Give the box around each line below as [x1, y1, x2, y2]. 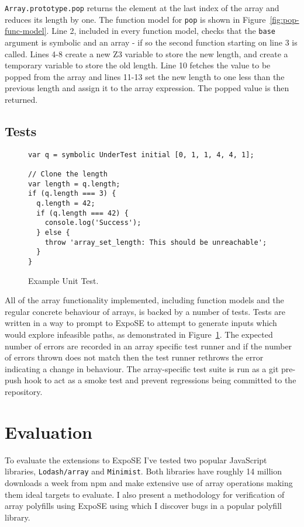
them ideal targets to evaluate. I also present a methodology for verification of [5, 488, 285, 500]
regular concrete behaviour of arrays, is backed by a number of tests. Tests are [5, 305, 285, 317]
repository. [5, 385, 43, 397]
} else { [36, 228, 70, 237]
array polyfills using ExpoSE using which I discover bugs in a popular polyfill [5, 500, 282, 512]
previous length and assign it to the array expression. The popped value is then [5, 82, 289, 94]
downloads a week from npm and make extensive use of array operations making [5, 476, 293, 488]
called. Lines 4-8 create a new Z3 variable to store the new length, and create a [5, 47, 288, 60]
